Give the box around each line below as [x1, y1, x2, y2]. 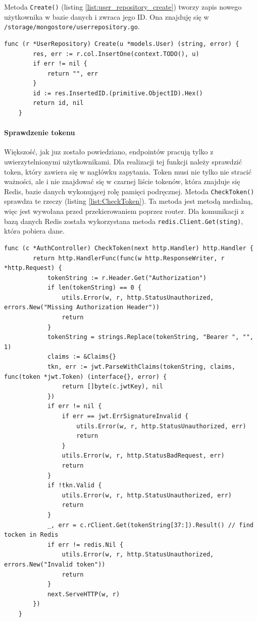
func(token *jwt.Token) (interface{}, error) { [4, 373, 167, 380]
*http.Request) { [4, 264, 62, 272]
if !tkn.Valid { [47, 482, 102, 489]
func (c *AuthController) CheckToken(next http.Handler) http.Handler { [4, 244, 253, 252]
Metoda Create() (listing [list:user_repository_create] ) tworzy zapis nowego [4, 2, 242, 12]
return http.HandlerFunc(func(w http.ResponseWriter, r [33, 254, 225, 262]
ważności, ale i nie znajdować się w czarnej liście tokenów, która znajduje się [4, 176, 240, 187]
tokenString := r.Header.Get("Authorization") [47, 274, 207, 281]
